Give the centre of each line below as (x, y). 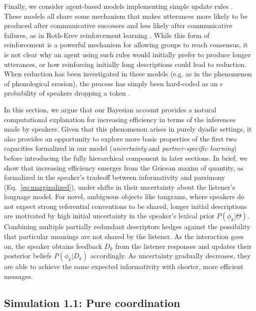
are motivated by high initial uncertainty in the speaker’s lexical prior (109, 216)
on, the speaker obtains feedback (53, 246)
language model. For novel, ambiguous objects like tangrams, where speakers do (124, 196)
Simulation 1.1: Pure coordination (92, 302)
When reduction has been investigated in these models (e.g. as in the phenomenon (128, 74)
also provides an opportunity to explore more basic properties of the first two (120, 138)
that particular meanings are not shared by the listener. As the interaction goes (124, 236)
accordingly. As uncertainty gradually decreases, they (171, 256)
